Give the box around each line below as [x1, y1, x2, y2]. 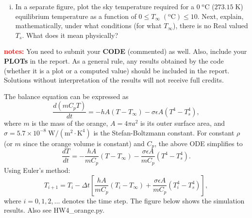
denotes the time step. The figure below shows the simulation [62, 195, 245, 205]
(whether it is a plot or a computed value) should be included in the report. [4, 65, 230, 75]
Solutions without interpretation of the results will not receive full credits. [4, 75, 224, 85]
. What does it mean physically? [22, 30, 118, 40]
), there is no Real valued [173, 20, 248, 31]
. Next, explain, [197, 11, 244, 21]
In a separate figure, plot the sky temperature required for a [15, 1, 195, 11]
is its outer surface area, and [140, 118, 225, 128]
